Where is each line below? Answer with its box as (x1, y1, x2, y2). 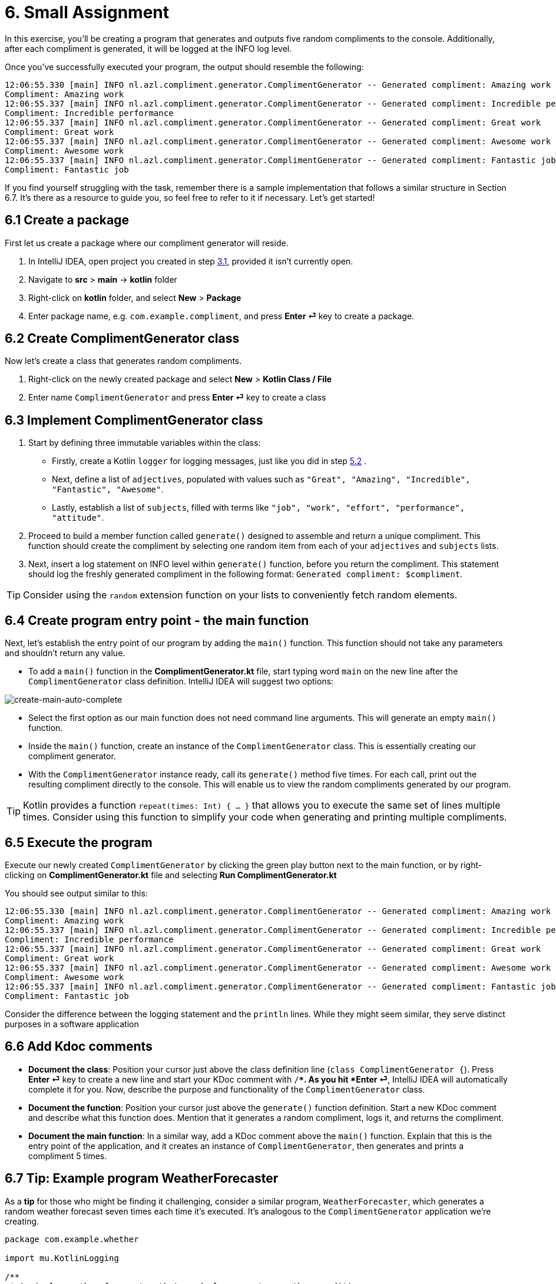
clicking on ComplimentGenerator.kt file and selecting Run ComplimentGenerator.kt (5, 869, 337, 880)
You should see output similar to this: (5, 888, 148, 898)
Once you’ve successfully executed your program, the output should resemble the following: (5, 61, 364, 72)
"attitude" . (52, 512, 104, 523)
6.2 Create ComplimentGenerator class (5, 331, 240, 346)
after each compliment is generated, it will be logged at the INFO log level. (5, 43, 292, 54)
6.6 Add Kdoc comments (5, 1039, 153, 1054)
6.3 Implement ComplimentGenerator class (5, 412, 263, 428)
